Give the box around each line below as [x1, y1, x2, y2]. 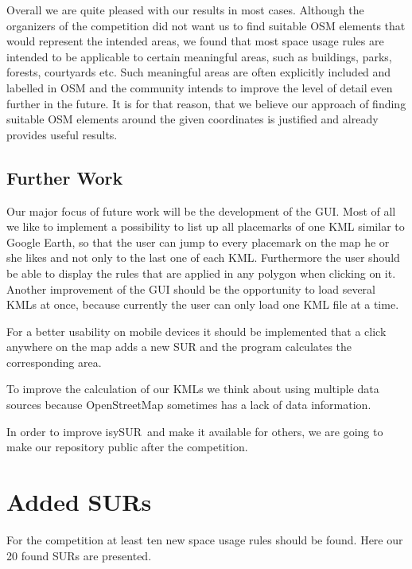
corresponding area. [6, 353, 102, 370]
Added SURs [6, 485, 152, 518]
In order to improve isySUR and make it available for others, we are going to [6, 423, 383, 439]
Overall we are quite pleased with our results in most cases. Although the [6, 2, 364, 18]
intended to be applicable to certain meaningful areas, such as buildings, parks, [6, 48, 392, 64]
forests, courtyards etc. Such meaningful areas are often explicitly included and [6, 64, 391, 80]
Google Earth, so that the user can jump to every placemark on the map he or [6, 233, 390, 250]
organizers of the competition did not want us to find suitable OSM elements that [6, 17, 406, 33]
